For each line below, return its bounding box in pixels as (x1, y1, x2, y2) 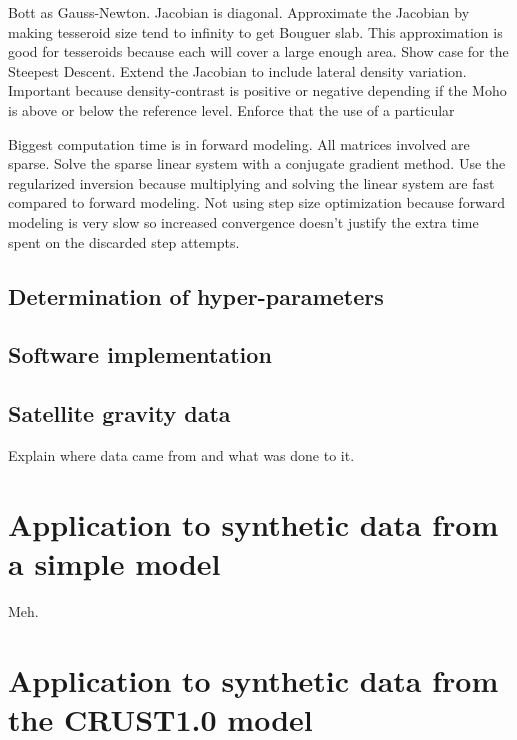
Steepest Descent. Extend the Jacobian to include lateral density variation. (8, 60, 467, 81)
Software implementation (8, 339, 272, 370)
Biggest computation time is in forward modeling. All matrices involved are (8, 133, 470, 154)
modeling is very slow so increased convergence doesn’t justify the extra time (8, 211, 479, 232)
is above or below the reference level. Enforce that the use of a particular (8, 99, 455, 120)
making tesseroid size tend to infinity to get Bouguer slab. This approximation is (8, 21, 503, 42)
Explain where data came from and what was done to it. (8, 444, 355, 465)
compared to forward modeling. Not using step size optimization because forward (8, 192, 506, 213)
